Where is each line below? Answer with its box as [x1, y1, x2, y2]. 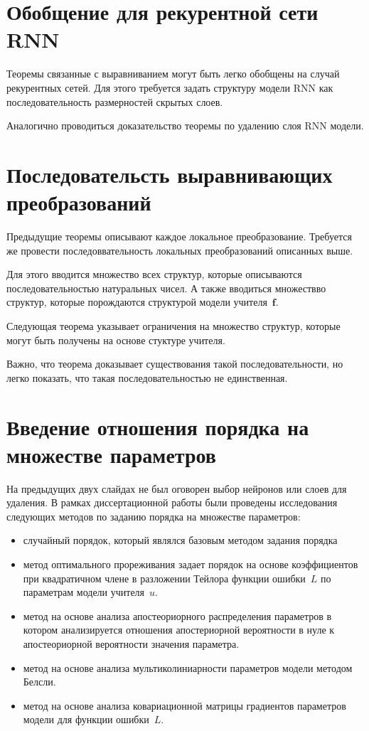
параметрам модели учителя [23, 585, 145, 599]
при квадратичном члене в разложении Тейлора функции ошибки [23, 570, 306, 585]
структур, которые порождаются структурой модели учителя [6, 294, 267, 309]
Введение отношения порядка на [6, 412, 309, 441]
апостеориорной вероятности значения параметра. [23, 636, 240, 651]
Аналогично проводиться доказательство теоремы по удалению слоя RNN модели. [6, 118, 364, 133]
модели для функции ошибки [23, 712, 149, 727]
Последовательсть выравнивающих [6, 159, 333, 188]
